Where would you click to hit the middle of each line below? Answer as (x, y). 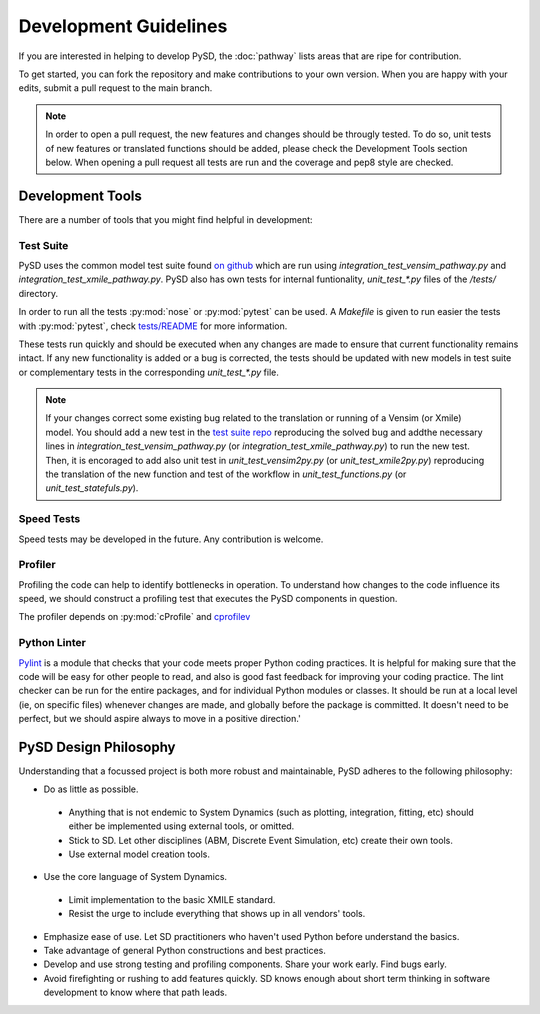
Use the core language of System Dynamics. (135, 877)
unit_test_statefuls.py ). (92, 488)
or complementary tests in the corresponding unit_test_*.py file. (148, 372)
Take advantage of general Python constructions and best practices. (185, 950)
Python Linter (52, 643)
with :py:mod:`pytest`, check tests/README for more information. (153, 326)
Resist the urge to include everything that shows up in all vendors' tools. (217, 914)
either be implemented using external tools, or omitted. (181, 826)
